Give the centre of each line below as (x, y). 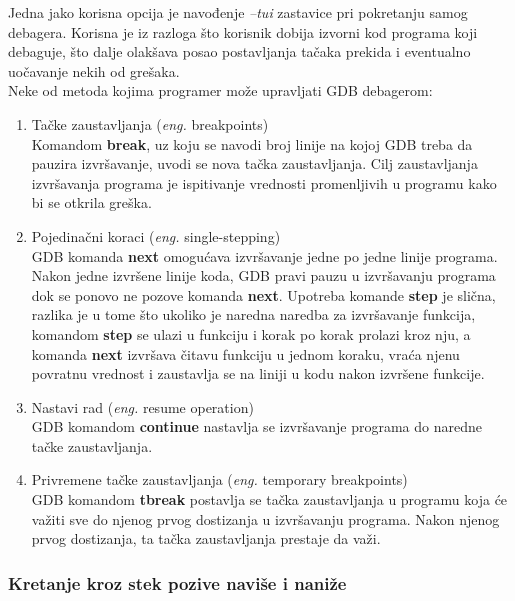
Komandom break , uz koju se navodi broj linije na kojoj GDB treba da (252, 143)
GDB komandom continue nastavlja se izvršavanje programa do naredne (256, 426)
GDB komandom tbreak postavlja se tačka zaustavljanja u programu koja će (269, 499)
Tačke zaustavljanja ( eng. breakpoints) (150, 123)
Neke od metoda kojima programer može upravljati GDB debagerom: (220, 90)
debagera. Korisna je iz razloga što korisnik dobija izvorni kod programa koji (243, 31)
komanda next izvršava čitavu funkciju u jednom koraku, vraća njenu (245, 353)
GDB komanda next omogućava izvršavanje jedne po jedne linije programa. (264, 255)
